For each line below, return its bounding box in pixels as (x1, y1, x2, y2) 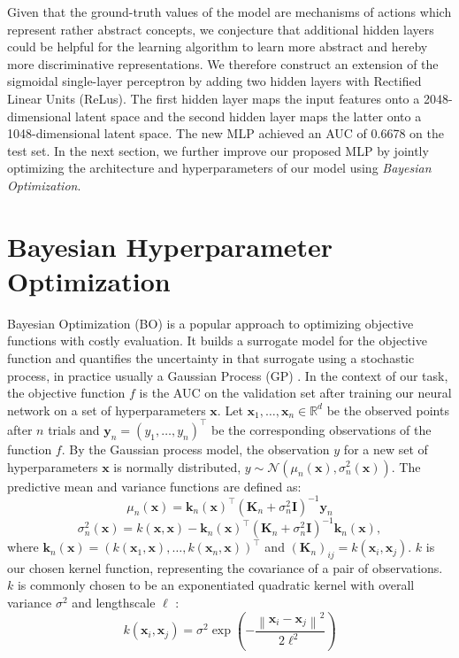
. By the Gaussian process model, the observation (61, 439, 330, 458)
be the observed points (326, 400, 449, 419)
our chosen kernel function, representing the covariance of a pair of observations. (7, 558, 443, 577)
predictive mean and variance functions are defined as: (7, 476, 302, 495)
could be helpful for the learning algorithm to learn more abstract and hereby (7, 37, 428, 56)
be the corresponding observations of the (210, 420, 432, 438)
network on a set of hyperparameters (7, 400, 206, 419)
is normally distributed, (113, 457, 241, 476)
